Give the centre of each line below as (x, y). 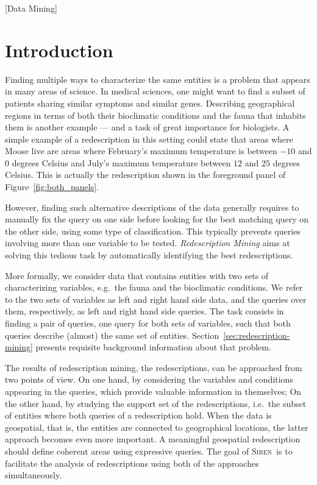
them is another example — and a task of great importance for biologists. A (147, 127)
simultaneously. (34, 475)
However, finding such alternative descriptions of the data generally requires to (152, 207)
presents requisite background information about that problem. (153, 347)
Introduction (59, 50)
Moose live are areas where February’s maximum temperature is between (141, 151)
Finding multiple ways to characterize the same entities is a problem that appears (158, 79)
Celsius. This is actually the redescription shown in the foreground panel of (145, 175)
